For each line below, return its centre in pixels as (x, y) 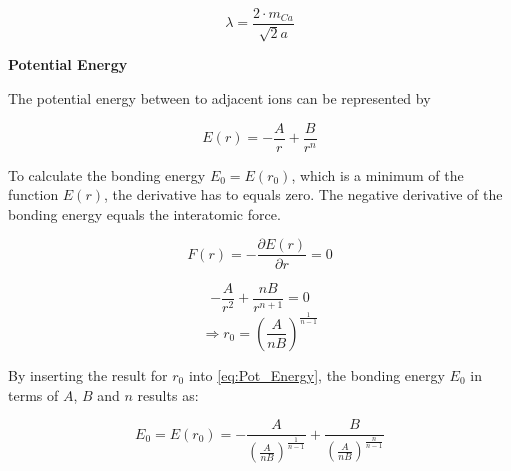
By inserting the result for (88, 374)
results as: (168, 394)
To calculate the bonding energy (107, 174)
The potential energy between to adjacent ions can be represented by (219, 98)
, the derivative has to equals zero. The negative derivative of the (303, 194)
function (33, 194)
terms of (33, 394)
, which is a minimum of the (377, 174)
